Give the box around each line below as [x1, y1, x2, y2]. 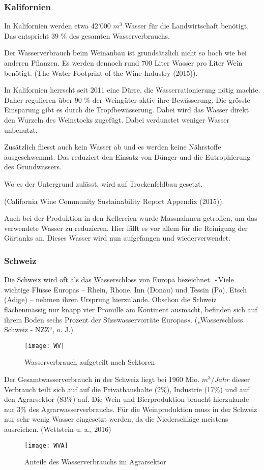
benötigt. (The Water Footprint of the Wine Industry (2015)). [4, 67, 198, 78]
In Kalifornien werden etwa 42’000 [4, 20, 111, 31]
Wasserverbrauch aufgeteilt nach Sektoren [24, 357, 155, 367]
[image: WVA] [24, 442, 68, 449]
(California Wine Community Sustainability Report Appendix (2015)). [4, 195, 224, 206]
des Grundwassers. [4, 161, 62, 172]
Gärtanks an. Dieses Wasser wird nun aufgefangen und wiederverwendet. [4, 232, 231, 243]
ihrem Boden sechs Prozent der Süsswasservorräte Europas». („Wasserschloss [4, 314, 243, 325]
